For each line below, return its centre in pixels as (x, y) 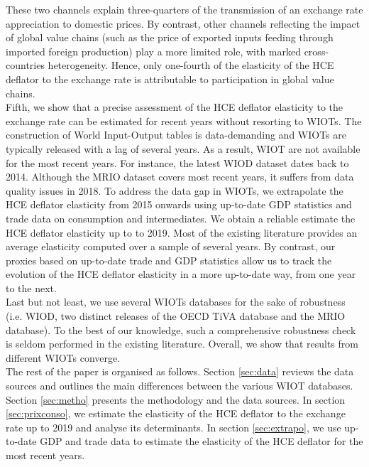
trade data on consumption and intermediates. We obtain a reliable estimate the (181, 218)
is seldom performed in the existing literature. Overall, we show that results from (182, 344)
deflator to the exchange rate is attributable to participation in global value (170, 79)
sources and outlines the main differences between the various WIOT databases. (180, 386)
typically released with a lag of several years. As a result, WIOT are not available (183, 148)
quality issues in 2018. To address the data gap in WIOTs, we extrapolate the (175, 190)
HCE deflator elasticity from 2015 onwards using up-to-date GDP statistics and (179, 204)
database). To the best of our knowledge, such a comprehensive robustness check (181, 329)
